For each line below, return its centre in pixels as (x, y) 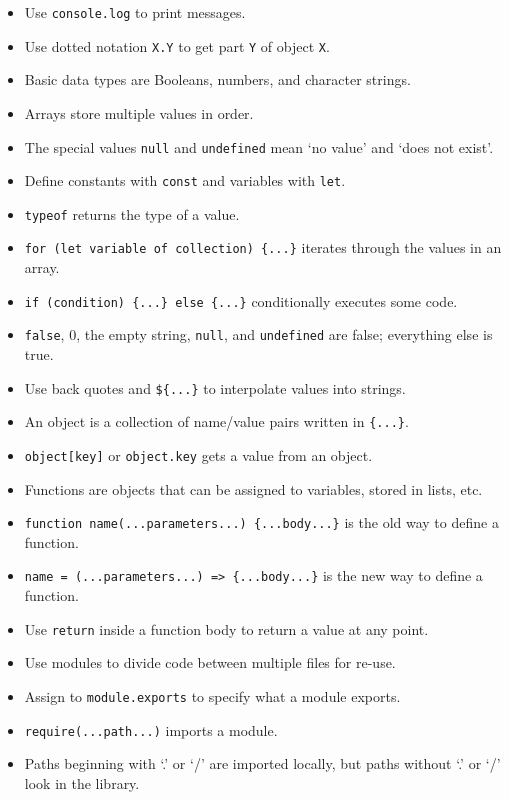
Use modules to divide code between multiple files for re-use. (210, 662)
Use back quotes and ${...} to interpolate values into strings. (215, 387)
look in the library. (82, 782)
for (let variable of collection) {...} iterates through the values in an (263, 247)
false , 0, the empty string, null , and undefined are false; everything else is (258, 334)
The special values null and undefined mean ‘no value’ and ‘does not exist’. (259, 146)
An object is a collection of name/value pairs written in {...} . (216, 421)
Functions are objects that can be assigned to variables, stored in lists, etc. (253, 488)
